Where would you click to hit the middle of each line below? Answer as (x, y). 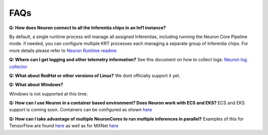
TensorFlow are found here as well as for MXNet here (64, 126)
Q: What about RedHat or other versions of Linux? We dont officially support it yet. (95, 75)
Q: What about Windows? (36, 85)
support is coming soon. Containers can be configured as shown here (81, 110)
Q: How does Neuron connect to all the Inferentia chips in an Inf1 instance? (88, 28)
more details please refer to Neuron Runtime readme (63, 50)
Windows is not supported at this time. (49, 93)
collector (18, 66)
